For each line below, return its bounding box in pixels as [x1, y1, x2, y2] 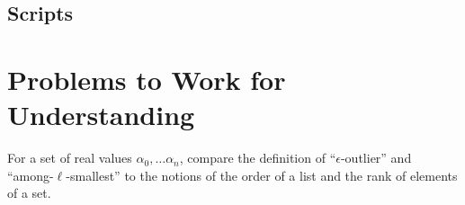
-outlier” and [340, 148, 412, 167]
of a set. [7, 183, 51, 202]
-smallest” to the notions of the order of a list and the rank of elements [66, 165, 458, 184]
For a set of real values [7, 148, 132, 167]
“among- [7, 165, 54, 184]
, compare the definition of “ [179, 148, 336, 167]
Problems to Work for [7, 60, 286, 97]
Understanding [7, 96, 195, 133]
